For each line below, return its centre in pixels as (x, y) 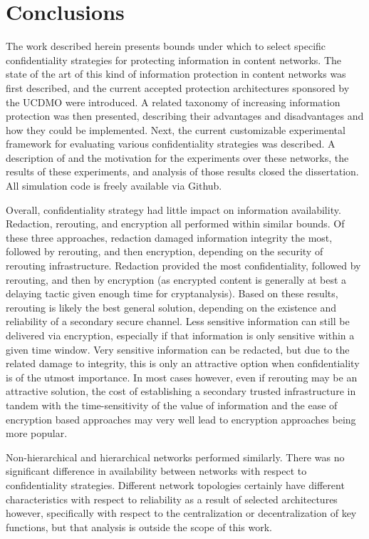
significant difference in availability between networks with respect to (156, 471)
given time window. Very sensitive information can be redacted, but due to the (178, 349)
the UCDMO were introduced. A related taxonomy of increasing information (173, 102)
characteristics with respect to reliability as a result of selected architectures (172, 499)
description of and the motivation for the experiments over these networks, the (177, 157)
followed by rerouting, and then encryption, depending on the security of (165, 251)
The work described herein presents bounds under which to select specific (166, 46)
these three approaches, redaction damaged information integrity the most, (169, 237)
